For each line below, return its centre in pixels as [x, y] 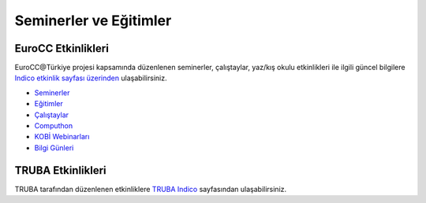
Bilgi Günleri [54, 148]
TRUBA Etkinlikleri [60, 170]
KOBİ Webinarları [62, 137]
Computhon [54, 126]
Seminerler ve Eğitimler [93, 20]
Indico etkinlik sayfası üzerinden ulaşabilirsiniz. [91, 78]
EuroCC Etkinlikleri [62, 48]
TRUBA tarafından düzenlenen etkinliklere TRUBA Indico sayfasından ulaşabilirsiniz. [151, 189]
